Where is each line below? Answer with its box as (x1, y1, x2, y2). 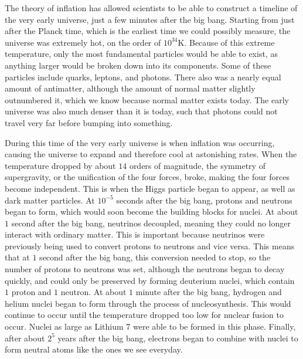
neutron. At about (60, 286, 127, 298)
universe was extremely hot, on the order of (5, 36, 161, 48)
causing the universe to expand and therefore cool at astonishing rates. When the (5, 148, 297, 160)
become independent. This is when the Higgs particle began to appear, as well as (5, 182, 295, 194)
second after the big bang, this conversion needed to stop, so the (39, 251, 271, 263)
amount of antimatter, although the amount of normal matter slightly (5, 82, 256, 94)
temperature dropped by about (5, 159, 116, 171)
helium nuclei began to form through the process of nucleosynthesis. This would (5, 297, 291, 309)
